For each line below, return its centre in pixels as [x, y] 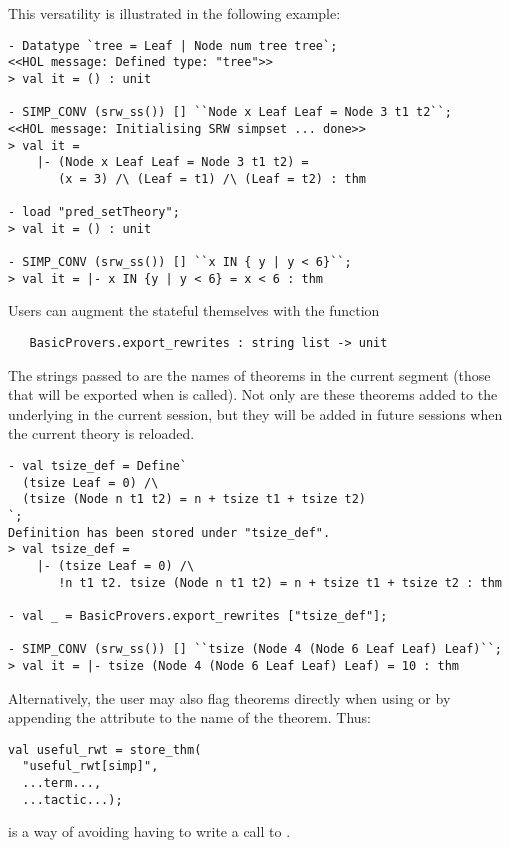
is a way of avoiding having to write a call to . [149, 831]
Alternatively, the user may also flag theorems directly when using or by [229, 697]
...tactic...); [72, 799]
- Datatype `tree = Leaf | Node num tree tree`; [173, 45]
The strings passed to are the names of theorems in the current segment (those [249, 374]
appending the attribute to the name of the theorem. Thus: [190, 717]
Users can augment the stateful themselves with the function [194, 310]
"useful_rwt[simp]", [90, 766]
